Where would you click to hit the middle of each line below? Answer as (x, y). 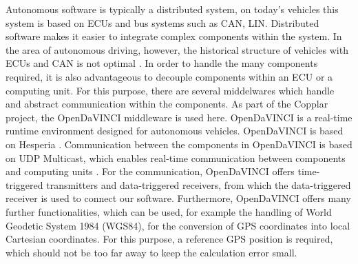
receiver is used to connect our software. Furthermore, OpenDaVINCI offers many (178, 198)
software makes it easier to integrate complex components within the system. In (174, 36)
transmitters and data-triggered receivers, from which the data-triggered (199, 184)
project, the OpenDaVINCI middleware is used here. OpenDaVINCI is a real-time (179, 117)
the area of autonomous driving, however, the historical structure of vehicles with (177, 49)
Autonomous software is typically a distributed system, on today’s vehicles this (172, 9)
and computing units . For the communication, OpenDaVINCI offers (150, 171)
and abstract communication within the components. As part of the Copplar (167, 104)
